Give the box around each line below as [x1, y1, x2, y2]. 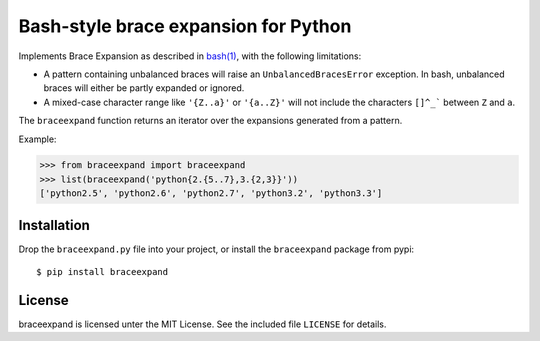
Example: [18, 133, 57, 145]
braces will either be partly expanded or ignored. [43, 82, 245, 94]
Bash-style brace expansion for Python [18, 15, 352, 37]
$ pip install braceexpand [36, 266, 169, 278]
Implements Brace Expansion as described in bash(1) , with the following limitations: [18, 50, 362, 62]
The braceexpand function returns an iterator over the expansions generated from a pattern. [18, 115, 403, 127]
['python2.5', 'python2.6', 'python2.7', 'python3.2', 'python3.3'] [39, 188, 383, 199]
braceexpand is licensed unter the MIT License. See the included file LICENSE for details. [18, 318, 387, 330]
